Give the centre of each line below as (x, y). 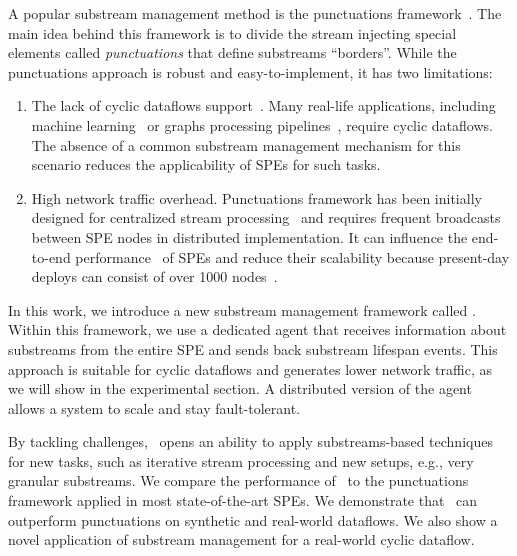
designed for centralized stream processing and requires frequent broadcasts (266, 217)
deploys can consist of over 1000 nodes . (154, 276)
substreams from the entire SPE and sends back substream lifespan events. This (253, 348)
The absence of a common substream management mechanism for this (246, 144)
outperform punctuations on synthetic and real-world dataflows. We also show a (253, 519)
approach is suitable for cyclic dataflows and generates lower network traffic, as (250, 368)
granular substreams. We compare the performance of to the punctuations (238, 480)
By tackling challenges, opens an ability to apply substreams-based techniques (250, 441)
